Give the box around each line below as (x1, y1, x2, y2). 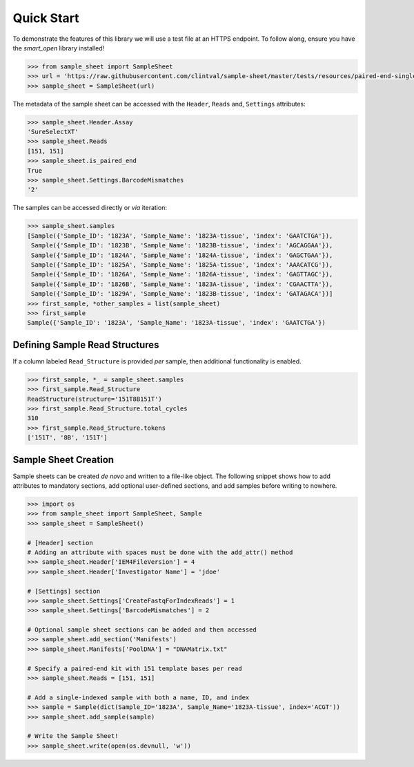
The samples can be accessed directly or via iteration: (12, 204, 167, 212)
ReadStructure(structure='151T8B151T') (27, 395, 162, 403)
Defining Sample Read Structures (12, 339, 159, 350)
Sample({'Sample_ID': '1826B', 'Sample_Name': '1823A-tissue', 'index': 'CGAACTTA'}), (31, 280, 333, 288)
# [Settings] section (27, 587, 101, 595)
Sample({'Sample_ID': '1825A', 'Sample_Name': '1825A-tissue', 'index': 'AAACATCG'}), (31, 261, 333, 269)
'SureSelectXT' (27, 128, 79, 136)
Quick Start (12, 10, 79, 26)
